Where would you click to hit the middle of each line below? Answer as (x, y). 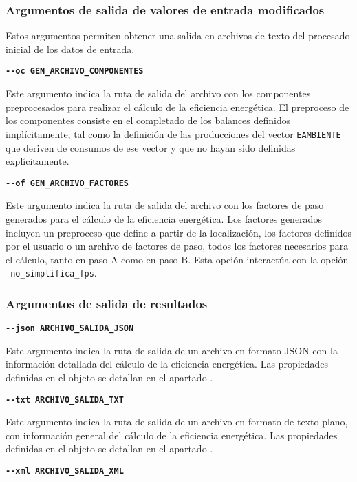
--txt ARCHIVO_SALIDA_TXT (65, 400)
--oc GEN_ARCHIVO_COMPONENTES (75, 71)
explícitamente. (37, 161)
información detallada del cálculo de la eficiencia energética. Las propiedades (167, 364)
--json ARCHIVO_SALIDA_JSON (70, 329)
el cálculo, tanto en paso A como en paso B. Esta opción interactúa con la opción (177, 259)
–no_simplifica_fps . (51, 273)
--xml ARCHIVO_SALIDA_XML (65, 471)
